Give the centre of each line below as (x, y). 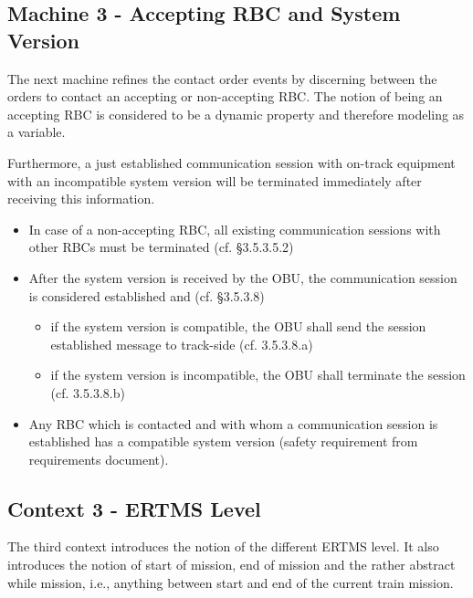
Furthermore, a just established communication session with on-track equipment (231, 162)
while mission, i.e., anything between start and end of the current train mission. (231, 582)
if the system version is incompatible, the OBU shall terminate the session (258, 375)
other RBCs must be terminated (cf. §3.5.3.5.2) (161, 247)
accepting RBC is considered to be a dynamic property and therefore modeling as (236, 114)
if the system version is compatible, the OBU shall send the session (238, 326)
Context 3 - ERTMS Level (134, 508)
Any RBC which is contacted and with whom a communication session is (233, 423)
